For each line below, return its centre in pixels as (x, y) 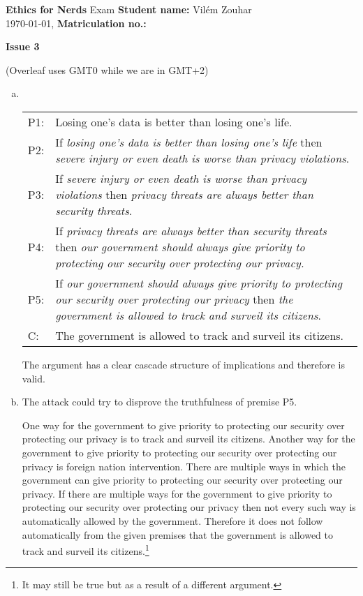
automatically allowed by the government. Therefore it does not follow (172, 520)
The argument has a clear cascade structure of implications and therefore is (183, 364)
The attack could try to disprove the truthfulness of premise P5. (160, 402)
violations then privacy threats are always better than (184, 194)
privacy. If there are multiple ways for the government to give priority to (177, 493)
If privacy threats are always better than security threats (191, 230)
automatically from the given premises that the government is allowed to (177, 534)
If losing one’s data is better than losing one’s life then (189, 142)
